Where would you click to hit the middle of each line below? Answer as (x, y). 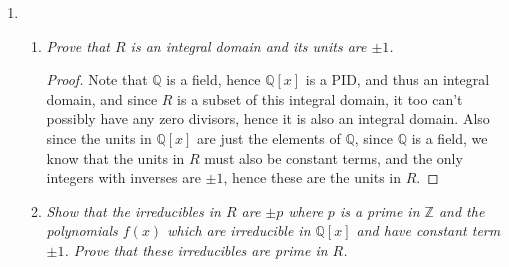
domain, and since (102, 98)
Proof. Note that (97, 79)
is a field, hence (213, 79)
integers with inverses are (123, 177)
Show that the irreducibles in (133, 210)
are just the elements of (269, 137)
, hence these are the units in (312, 177)
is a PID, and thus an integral (397, 79)
